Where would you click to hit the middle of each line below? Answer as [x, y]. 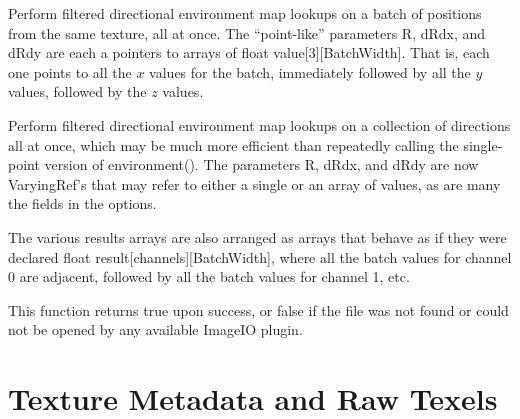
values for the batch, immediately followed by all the [310, 71]
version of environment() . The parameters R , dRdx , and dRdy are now [261, 164]
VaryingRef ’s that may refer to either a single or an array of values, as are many [254, 183]
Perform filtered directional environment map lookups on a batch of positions [245, 13]
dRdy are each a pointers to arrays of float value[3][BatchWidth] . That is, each [249, 52]
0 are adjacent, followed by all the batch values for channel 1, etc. [209, 276]
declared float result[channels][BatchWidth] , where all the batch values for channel [260, 256]
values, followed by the [77, 91]
